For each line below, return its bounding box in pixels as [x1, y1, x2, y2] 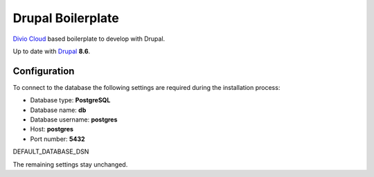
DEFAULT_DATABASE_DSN [12, 147, 89, 156]
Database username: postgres [30, 115, 118, 124]
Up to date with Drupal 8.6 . [12, 47, 91, 55]
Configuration [12, 65, 75, 77]
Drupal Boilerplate [12, 10, 119, 26]
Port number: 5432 [30, 135, 86, 143]
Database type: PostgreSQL [30, 96, 111, 104]
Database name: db [30, 106, 87, 114]
